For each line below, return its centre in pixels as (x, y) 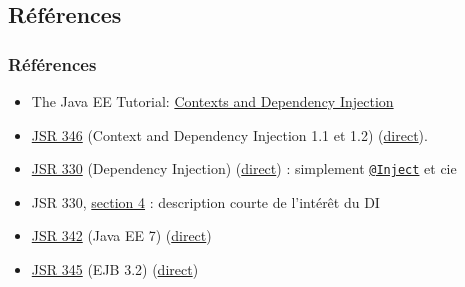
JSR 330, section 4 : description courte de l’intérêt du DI (205, 201)
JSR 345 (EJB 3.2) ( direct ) (115, 269)
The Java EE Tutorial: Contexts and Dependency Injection (212, 101)
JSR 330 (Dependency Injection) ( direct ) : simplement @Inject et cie (244, 168)
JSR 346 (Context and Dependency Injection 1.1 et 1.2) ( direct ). (229, 134)
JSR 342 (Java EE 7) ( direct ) (121, 235)
